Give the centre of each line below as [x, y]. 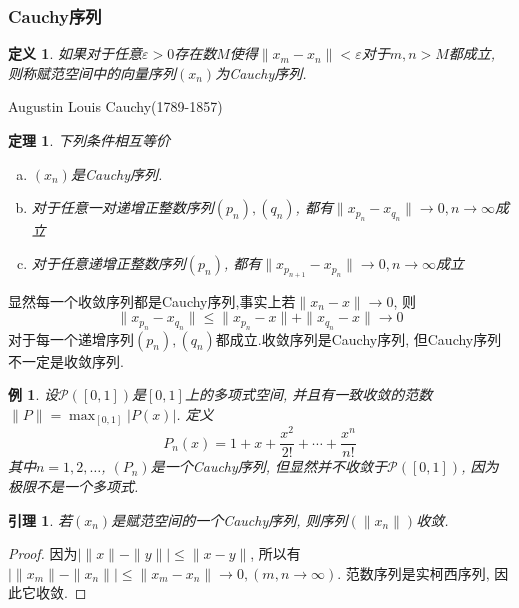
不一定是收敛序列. [66, 360]
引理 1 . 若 [40, 519]
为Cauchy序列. [261, 72]
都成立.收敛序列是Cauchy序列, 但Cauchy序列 [358, 338]
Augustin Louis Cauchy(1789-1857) [115, 106]
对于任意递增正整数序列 [108, 263]
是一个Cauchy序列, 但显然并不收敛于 [269, 466]
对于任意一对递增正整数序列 [122, 207]
